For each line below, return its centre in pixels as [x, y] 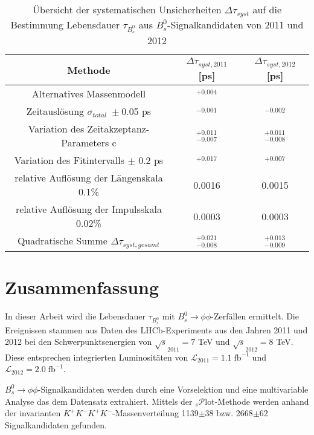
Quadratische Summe [62, 241]
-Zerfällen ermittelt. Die [255, 316]
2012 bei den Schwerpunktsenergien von [78, 342]
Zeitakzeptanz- [118, 129]
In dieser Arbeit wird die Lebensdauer [75, 316]
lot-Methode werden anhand [257, 401]
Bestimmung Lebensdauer [65, 24]
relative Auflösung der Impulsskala [89, 209]
